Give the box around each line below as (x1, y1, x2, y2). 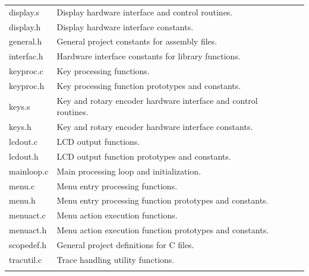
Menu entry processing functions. (56, 179, 178, 192)
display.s (9, 5, 40, 18)
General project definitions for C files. (56, 239, 194, 250)
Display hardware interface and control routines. (56, 5, 233, 18)
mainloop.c (9, 164, 49, 177)
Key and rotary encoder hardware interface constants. (56, 120, 253, 133)
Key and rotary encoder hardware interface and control (56, 94, 258, 106)
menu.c (9, 179, 35, 192)
